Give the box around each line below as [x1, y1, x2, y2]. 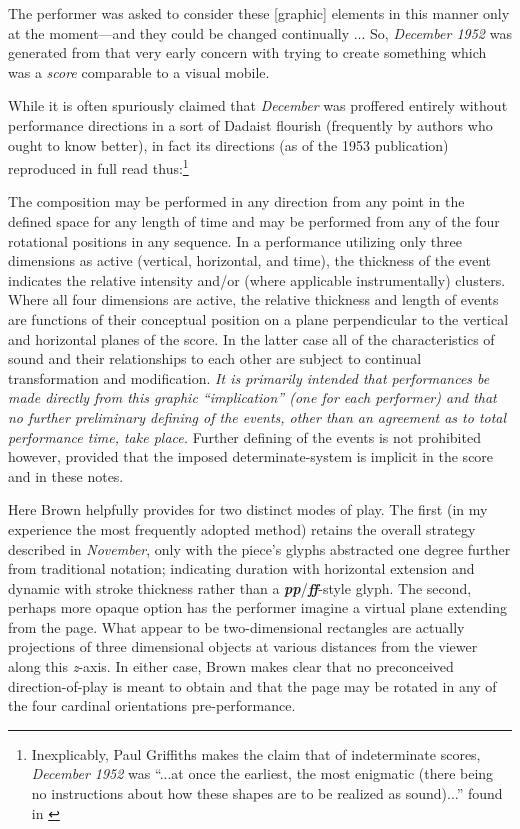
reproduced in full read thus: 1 [8, 155, 189, 178]
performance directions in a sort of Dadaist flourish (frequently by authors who [8, 114, 493, 135]
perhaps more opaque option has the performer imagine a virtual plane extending [8, 597, 507, 618]
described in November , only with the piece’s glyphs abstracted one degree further [8, 538, 511, 559]
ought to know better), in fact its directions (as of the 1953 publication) [8, 134, 449, 155]
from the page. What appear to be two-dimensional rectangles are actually [8, 616, 465, 637]
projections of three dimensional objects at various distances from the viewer [8, 636, 478, 657]
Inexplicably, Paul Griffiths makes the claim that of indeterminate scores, [31, 743, 481, 764]
